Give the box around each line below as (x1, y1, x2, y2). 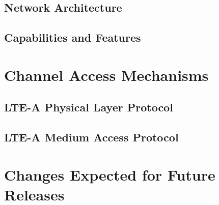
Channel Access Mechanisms (4, 64, 209, 85)
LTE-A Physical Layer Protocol (4, 99, 173, 115)
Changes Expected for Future (4, 164, 215, 185)
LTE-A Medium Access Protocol (4, 129, 179, 145)
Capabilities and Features (4, 30, 141, 45)
